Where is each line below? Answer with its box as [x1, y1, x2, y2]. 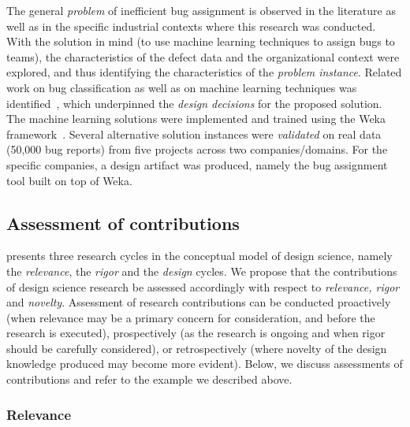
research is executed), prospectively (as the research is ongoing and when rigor [6, 325, 386, 341]
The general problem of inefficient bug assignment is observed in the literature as [6, 2, 396, 18]
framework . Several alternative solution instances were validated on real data [6, 125, 382, 142]
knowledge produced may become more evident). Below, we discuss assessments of [6, 355, 403, 372]
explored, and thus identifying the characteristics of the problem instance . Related [6, 64, 402, 80]
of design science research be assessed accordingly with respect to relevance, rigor [6, 278, 400, 295]
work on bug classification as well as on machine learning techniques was [6, 79, 357, 95]
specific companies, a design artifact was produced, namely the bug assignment [6, 156, 388, 173]
